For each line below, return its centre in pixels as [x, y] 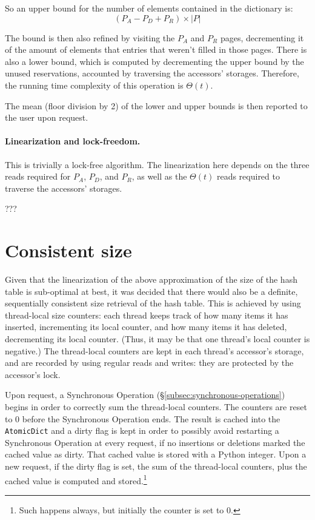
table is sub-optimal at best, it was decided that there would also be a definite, [151, 291]
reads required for [38, 176]
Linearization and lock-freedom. [73, 141]
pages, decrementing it [262, 37]
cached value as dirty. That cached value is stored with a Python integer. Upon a [156, 454]
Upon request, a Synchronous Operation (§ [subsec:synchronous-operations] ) [145, 395]
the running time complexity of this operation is [94, 85]
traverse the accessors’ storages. [64, 188]
